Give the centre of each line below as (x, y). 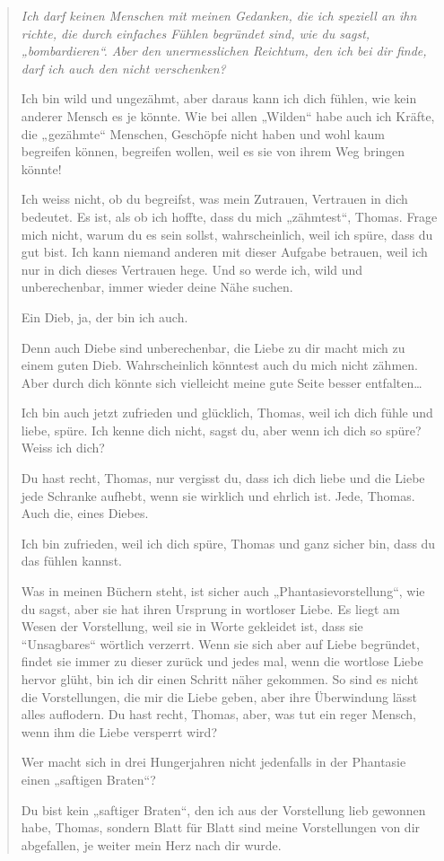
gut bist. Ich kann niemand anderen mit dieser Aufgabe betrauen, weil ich (224, 252)
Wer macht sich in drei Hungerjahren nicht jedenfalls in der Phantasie (213, 762)
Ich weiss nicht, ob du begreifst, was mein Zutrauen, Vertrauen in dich (214, 199)
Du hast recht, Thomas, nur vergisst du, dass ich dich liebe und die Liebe (223, 478)
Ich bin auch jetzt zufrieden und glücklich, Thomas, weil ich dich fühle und (227, 413)
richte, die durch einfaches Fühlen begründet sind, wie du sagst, (196, 33)
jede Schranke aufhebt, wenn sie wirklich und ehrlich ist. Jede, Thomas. (218, 495)
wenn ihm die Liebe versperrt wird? (119, 731)
